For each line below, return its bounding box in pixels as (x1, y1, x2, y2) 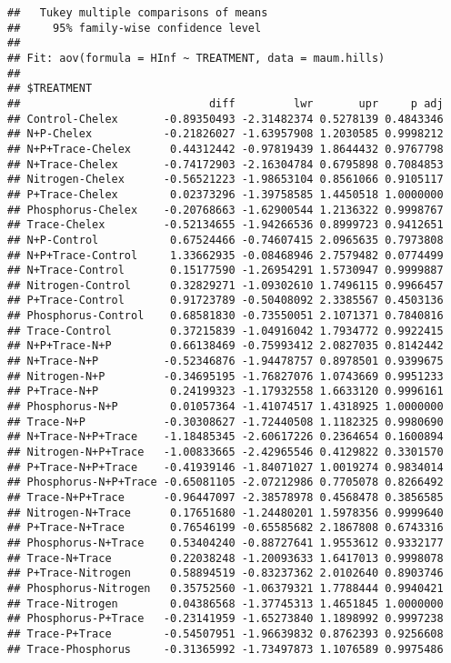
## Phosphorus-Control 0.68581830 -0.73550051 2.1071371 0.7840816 (7, 309, 444, 323)
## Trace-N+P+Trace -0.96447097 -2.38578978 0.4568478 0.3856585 (7, 491, 444, 504)
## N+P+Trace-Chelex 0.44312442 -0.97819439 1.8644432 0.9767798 (7, 142, 444, 156)
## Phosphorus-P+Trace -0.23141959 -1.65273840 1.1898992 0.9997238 (7, 612, 444, 626)
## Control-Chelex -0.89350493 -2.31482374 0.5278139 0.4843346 (7, 112, 444, 126)
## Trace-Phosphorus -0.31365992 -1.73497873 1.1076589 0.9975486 (7, 642, 444, 656)
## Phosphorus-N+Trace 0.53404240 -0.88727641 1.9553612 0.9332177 (7, 536, 444, 549)
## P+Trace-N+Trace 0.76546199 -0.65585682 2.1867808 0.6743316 (7, 521, 444, 535)
